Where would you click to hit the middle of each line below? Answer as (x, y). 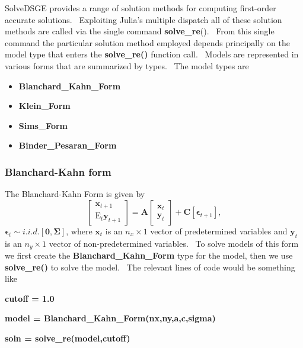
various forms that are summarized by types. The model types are (127, 65)
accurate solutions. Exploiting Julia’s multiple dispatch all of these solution (143, 19)
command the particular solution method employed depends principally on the (147, 42)
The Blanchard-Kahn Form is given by (75, 194)
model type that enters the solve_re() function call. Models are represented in (152, 54)
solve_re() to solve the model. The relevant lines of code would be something (150, 267)
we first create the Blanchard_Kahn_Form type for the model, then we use (149, 255)
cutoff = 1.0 (30, 298)
